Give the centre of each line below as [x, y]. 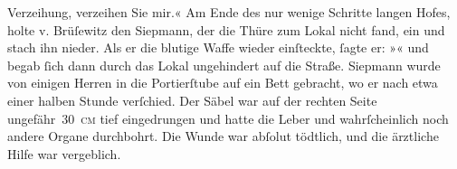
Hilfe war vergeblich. [64, 153]
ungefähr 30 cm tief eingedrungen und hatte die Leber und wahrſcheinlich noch [228, 118]
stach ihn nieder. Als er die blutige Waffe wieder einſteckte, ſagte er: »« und [218, 47]
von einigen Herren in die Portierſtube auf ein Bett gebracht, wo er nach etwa [223, 83]
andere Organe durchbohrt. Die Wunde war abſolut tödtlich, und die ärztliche [223, 136]
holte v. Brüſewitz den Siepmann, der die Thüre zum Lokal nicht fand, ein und [226, 29]
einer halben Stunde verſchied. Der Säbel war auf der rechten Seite [192, 100]
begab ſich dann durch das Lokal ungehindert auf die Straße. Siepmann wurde [224, 65]
